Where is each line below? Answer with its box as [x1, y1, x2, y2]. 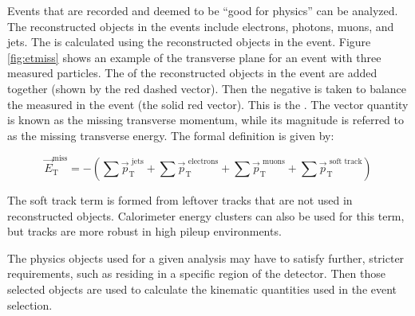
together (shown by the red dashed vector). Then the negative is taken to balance [7, 80, 407, 96]
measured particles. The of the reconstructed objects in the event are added [7, 64, 377, 81]
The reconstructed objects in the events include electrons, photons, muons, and [7, 18, 394, 34]
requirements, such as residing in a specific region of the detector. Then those [7, 265, 385, 282]
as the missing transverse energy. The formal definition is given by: [7, 127, 334, 143]
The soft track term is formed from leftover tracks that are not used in [7, 192, 353, 209]
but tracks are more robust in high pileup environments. [7, 223, 282, 240]
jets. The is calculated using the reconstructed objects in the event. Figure [7, 33, 371, 50]
